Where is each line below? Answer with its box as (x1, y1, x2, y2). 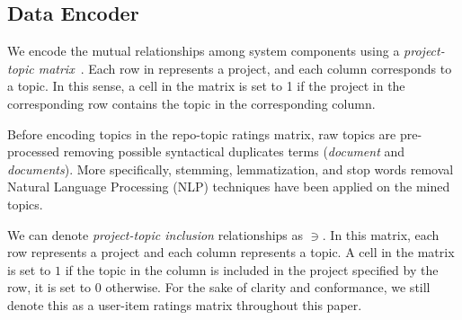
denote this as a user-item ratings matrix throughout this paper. (7, 295, 362, 314)
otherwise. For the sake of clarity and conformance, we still (105, 278, 431, 297)
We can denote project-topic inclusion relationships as (7, 225, 304, 244)
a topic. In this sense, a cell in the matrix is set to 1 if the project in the (7, 76, 405, 95)
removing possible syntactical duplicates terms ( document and (63, 142, 405, 161)
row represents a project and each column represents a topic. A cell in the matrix (7, 243, 455, 262)
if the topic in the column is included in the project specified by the (65, 260, 439, 279)
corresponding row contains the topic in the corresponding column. (7, 93, 376, 112)
